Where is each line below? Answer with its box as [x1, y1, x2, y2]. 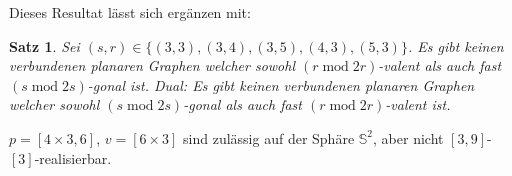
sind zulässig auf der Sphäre [183, 127, 355, 148]
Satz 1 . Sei [9, 35, 80, 56]
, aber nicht [373, 127, 444, 148]
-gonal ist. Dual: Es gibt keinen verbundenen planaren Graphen [87, 74, 475, 95]
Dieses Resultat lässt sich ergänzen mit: [9, 2, 251, 22]
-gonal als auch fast [183, 94, 302, 115]
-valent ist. [385, 94, 451, 115]
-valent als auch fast [378, 55, 502, 76]
